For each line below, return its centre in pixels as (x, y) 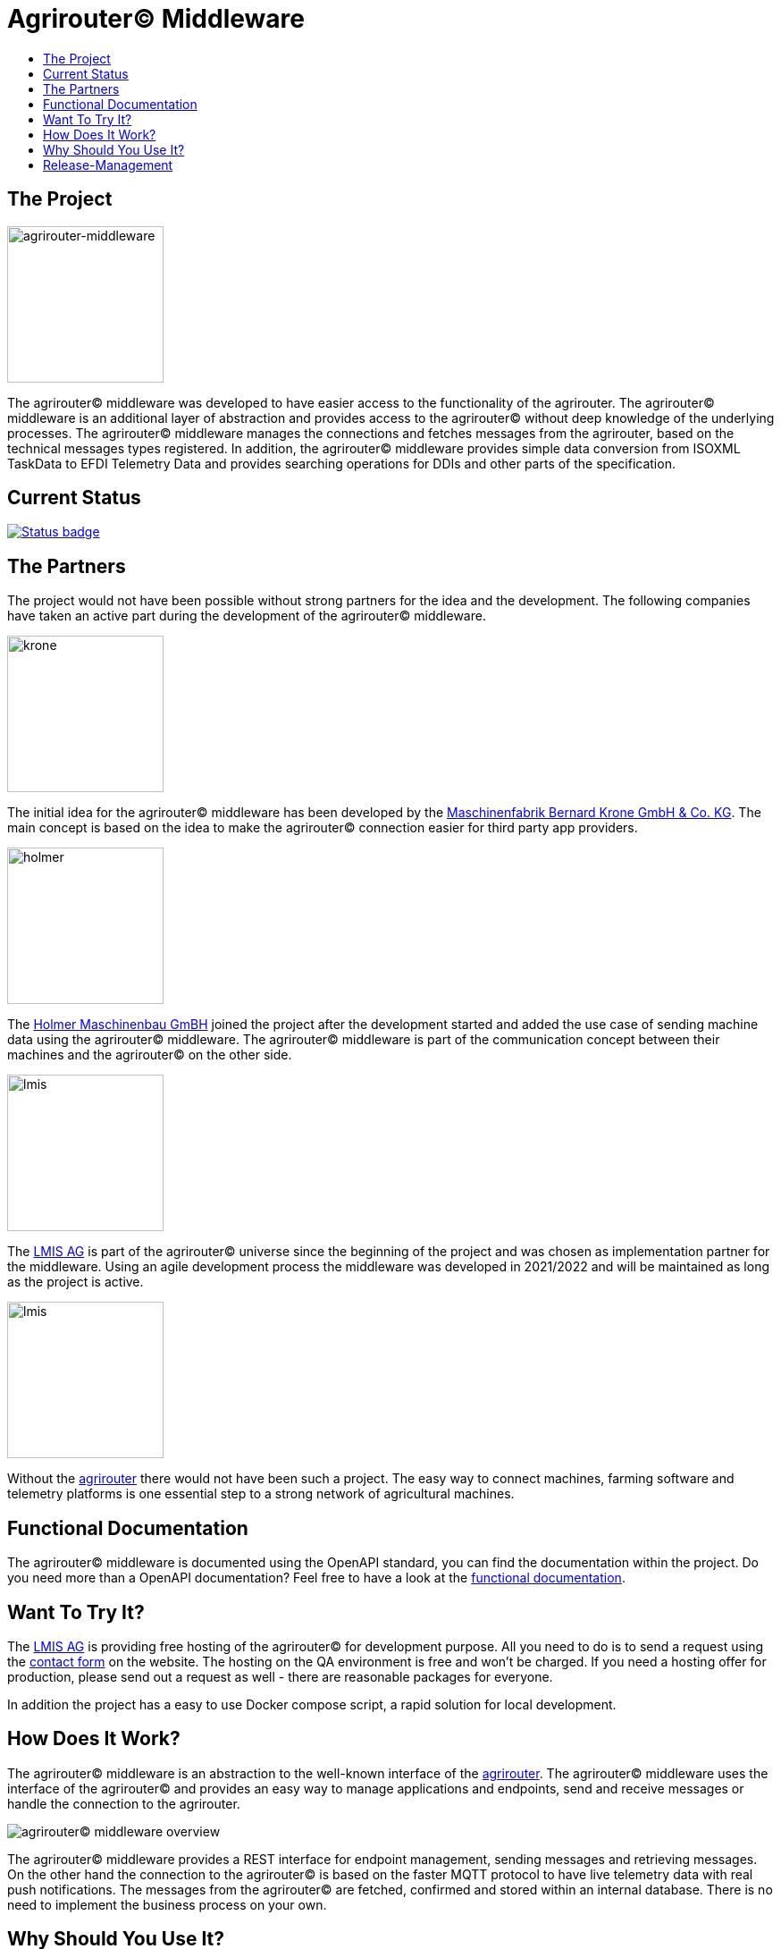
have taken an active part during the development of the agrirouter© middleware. (247, 616)
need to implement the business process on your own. (167, 1904)
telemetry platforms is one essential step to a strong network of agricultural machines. (261, 1494)
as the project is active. (76, 1282)
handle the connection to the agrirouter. (124, 1803)
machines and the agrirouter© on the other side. (150, 1055)
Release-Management (108, 165)
